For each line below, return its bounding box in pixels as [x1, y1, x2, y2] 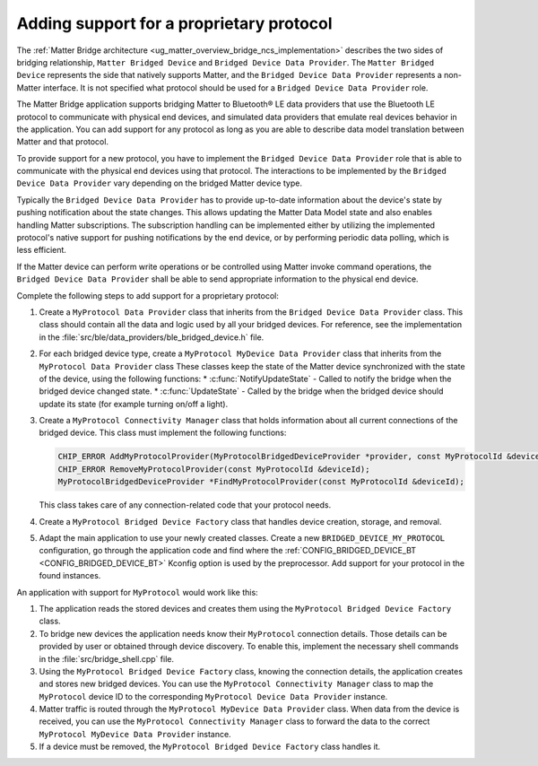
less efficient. [16, 245, 67, 256]
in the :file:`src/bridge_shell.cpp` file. [39, 653, 175, 664]
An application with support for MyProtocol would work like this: [16, 587, 259, 597]
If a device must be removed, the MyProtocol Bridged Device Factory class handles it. [39, 741, 381, 753]
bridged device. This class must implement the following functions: [39, 427, 287, 439]
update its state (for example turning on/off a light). [39, 398, 229, 409]
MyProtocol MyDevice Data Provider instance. [39, 728, 232, 739]
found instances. [39, 570, 101, 581]
